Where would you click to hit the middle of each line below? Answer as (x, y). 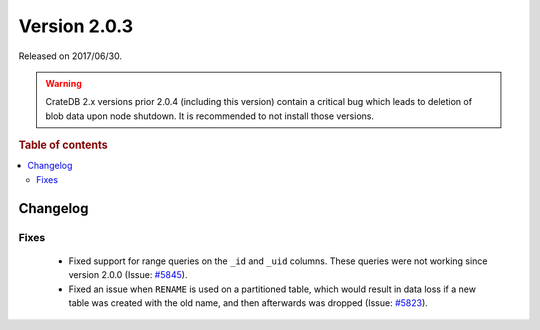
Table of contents (63, 145)
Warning (63, 83)
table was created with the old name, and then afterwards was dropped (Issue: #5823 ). (248, 302)
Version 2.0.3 (76, 26)
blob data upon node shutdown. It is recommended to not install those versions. (210, 116)
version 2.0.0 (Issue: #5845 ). (128, 275)
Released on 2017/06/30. (70, 56)
